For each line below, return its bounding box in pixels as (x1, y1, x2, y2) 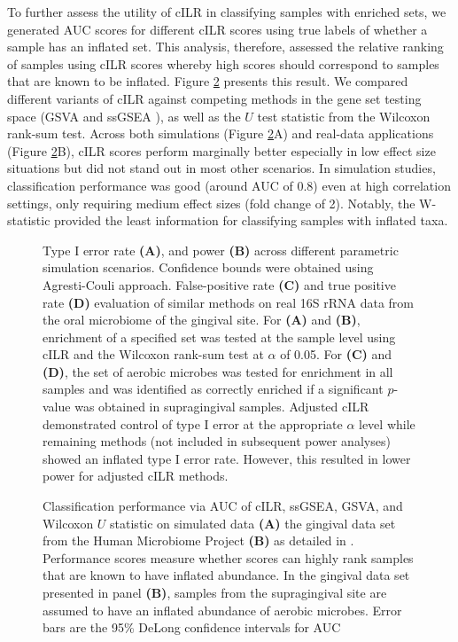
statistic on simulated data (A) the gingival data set (110, 513, 396, 532)
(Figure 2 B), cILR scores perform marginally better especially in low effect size (7, 141, 436, 160)
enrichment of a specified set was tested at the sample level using (43, 327, 396, 346)
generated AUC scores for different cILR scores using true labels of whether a (7, 20, 428, 38)
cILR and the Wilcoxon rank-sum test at (43, 345, 264, 364)
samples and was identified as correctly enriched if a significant (43, 380, 384, 398)
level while (359, 414, 415, 433)
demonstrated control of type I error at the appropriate (43, 414, 343, 433)
